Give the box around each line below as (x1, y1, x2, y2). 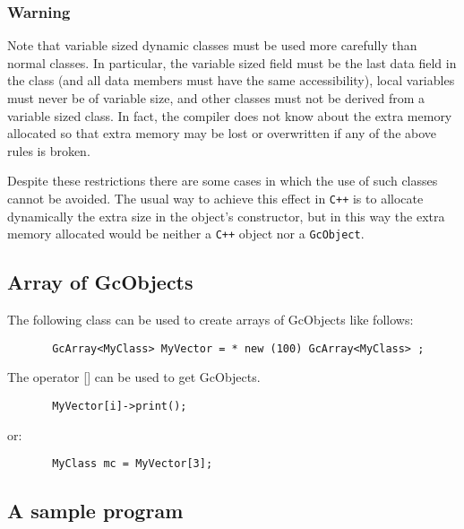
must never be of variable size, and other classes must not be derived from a (7, 89, 425, 107)
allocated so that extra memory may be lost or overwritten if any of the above (7, 124, 437, 143)
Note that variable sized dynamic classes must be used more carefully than (7, 36, 417, 55)
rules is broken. (7, 141, 90, 160)
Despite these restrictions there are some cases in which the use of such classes (7, 171, 438, 190)
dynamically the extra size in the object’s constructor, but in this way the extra (7, 206, 445, 225)
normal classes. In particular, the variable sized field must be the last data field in (7, 53, 457, 72)
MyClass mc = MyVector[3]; (52, 457, 213, 471)
